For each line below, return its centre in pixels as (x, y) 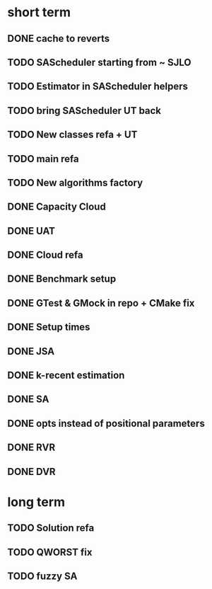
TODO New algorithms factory (75, 182)
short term (39, 12)
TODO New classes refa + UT (72, 135)
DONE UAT (31, 231)
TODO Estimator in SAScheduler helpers (98, 87)
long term (36, 502)
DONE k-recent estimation (66, 376)
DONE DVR (31, 471)
